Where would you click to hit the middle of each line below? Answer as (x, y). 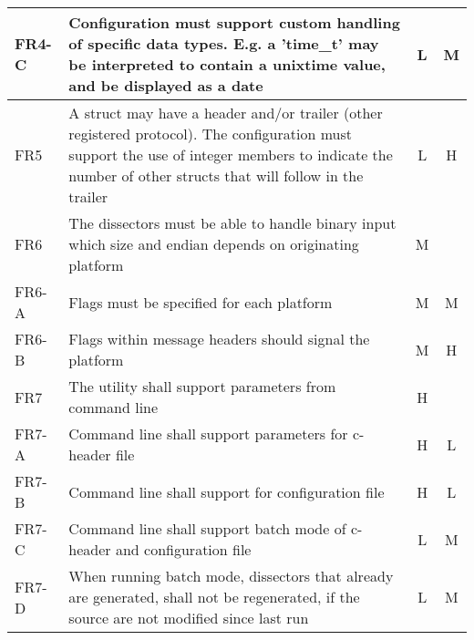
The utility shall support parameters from (202, 386)
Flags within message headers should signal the (219, 339)
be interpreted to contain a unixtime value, (227, 64)
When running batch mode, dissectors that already (231, 576)
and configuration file (183, 549)
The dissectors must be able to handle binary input (232, 223)
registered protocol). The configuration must (210, 134)
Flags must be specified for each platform (201, 302)
